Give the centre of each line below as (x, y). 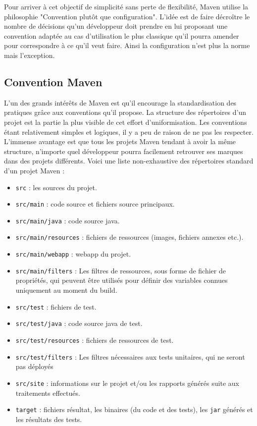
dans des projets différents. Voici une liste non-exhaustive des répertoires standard (129, 161)
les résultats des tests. (49, 419)
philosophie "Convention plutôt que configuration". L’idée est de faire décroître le (127, 16)
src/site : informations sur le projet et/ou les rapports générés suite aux (127, 383)
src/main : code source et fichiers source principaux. (95, 204)
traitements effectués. (48, 393)
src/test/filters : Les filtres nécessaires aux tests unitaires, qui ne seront (130, 356)
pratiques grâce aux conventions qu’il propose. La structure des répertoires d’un (125, 112)
